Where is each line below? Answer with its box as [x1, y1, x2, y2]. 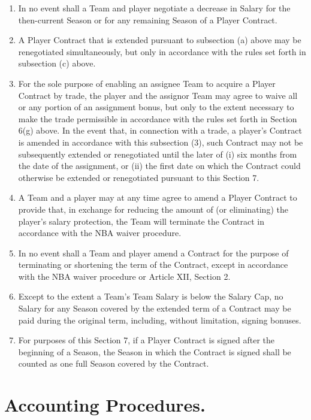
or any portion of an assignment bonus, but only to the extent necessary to [18, 101, 294, 113]
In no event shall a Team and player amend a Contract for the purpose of [18, 246, 289, 259]
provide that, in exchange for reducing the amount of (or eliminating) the [18, 203, 288, 215]
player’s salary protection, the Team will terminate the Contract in [18, 214, 265, 227]
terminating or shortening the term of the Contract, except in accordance [18, 258, 288, 271]
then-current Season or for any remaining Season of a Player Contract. [18, 13, 277, 26]
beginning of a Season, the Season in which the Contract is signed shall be [18, 345, 291, 358]
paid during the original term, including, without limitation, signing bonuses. [18, 313, 301, 326]
